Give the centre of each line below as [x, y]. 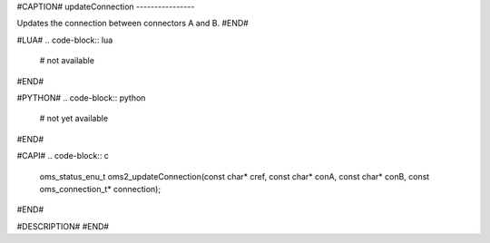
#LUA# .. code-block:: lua [65, 40]
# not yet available [74, 119]
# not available [67, 61]
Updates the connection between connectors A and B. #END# [132, 24]
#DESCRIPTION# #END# [63, 226]
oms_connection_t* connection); [100, 189]
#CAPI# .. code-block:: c [63, 156]
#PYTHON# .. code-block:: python [81, 97]
